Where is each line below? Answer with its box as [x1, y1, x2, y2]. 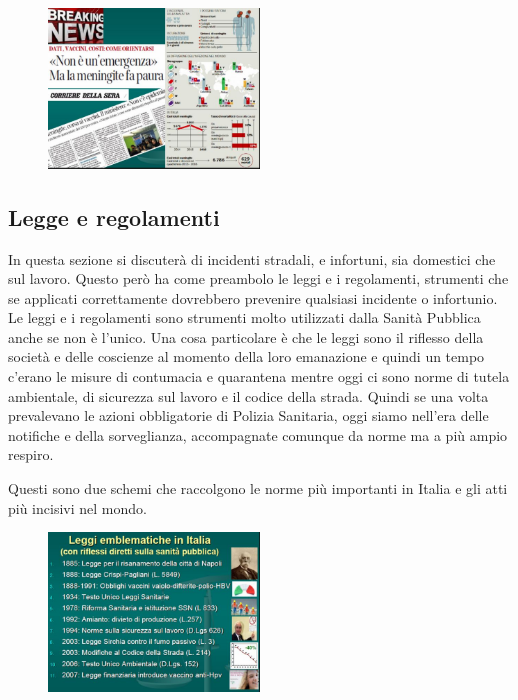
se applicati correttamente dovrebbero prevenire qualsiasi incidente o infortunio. [8, 287, 498, 308]
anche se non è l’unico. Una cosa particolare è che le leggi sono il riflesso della [8, 326, 484, 347]
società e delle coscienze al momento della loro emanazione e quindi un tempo [8, 346, 485, 367]
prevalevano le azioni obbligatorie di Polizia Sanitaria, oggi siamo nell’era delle [8, 405, 489, 426]
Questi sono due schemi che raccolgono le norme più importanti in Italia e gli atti [8, 478, 508, 499]
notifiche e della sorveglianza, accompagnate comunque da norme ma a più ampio [8, 424, 508, 445]
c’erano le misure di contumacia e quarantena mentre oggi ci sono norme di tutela [8, 366, 510, 387]
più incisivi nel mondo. [8, 497, 147, 518]
